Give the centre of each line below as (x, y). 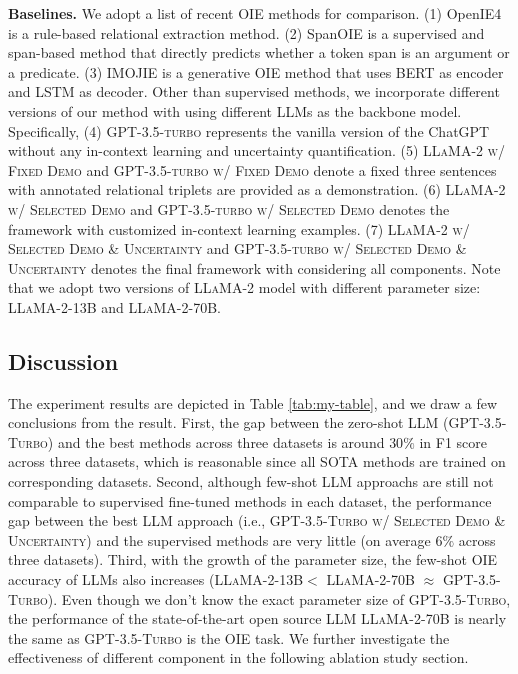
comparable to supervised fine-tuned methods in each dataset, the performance (250, 500)
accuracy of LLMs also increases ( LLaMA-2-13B (156, 579)
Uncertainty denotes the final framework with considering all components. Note (254, 267)
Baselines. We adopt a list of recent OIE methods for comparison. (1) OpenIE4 (255, 13)
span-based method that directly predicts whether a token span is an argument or (259, 52)
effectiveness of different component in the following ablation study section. (238, 657)
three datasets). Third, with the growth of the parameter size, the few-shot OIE (253, 559)
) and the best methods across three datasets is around (216, 441)
